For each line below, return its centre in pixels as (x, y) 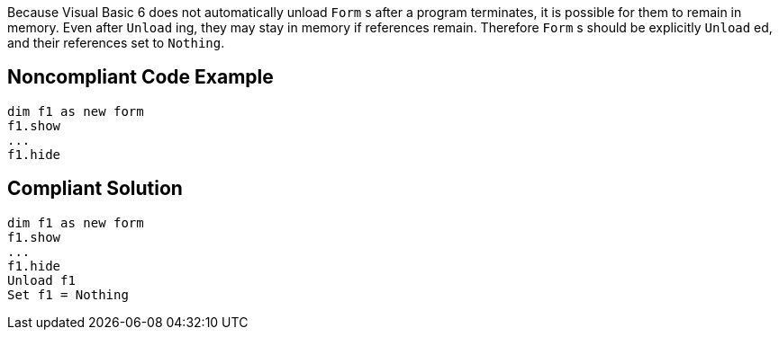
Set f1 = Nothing (68, 294)
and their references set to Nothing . (116, 43)
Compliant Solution (95, 189)
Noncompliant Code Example (140, 77)
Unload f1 (41, 280)
